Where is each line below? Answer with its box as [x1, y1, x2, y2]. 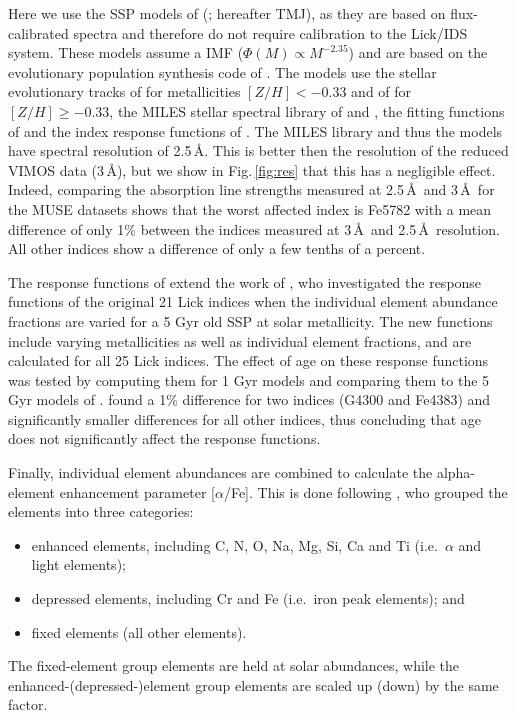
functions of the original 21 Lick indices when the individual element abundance [8, 291, 498, 312]
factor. [8, 694, 48, 715]
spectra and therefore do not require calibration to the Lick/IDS [73, 22, 468, 43]
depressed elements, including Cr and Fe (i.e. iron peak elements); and [31, 588, 465, 609]
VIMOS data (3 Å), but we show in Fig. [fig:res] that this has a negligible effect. [8, 159, 496, 180]
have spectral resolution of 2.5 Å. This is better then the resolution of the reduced [8, 140, 509, 161]
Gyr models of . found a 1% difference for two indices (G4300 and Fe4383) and [8, 389, 491, 410]
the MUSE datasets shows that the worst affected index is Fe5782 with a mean [8, 198, 492, 219]
